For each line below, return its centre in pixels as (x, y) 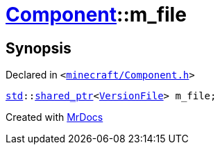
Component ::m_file (96, 15)
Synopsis (39, 48)
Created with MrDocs (54, 117)
